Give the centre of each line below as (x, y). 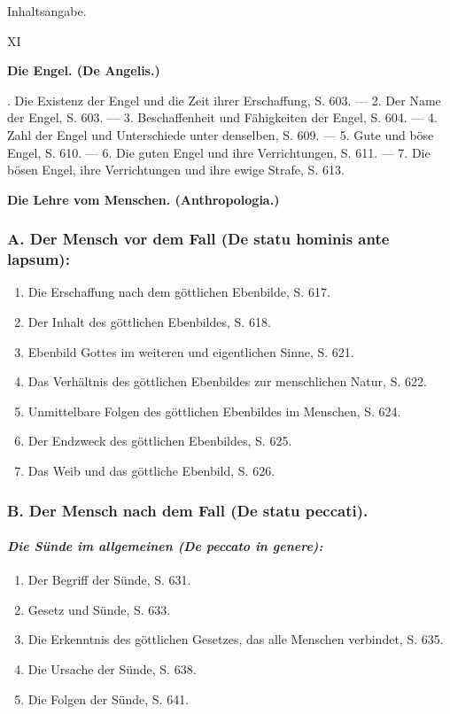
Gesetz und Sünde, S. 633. (99, 609)
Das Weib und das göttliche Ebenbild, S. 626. (151, 471)
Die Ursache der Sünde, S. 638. (112, 669)
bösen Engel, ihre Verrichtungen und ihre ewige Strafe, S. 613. (176, 170)
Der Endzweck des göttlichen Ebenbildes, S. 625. (160, 441)
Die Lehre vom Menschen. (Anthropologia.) (144, 199)
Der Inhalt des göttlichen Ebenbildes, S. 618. (149, 322)
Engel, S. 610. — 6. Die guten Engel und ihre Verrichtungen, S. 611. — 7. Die (219, 152)
